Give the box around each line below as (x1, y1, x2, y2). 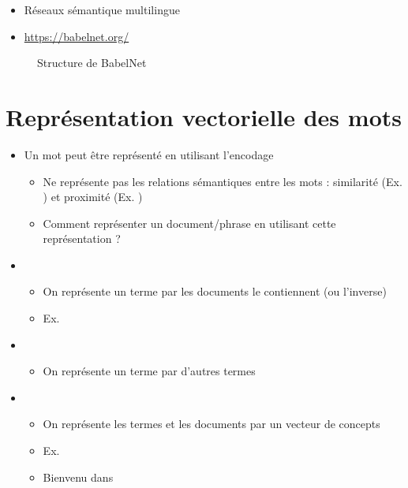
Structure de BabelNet (37, 54, 147, 71)
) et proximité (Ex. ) (43, 188, 143, 205)
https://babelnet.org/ (24, 28, 129, 44)
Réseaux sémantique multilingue (24, 2, 180, 17)
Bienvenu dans (43, 468, 114, 485)
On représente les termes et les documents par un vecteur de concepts (43, 415, 380, 432)
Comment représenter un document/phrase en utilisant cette (43, 214, 336, 231)
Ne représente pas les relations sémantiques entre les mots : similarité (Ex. (43, 173, 402, 189)
